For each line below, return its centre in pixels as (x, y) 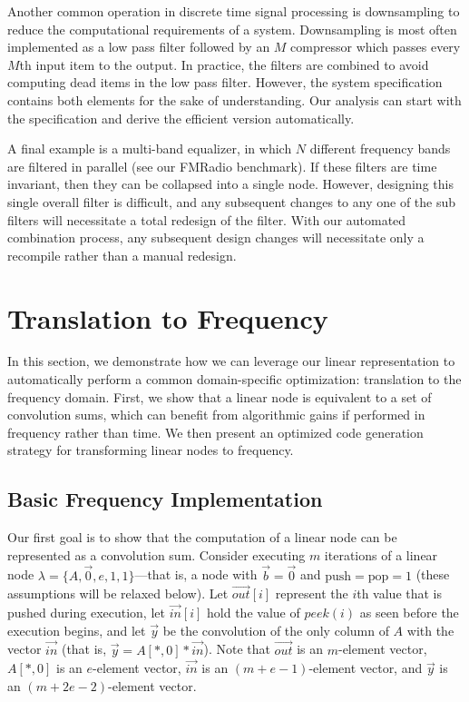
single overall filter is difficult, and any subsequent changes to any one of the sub (232, 201)
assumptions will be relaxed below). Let (118, 593)
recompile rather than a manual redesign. (122, 255)
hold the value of (254, 613)
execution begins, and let (77, 630)
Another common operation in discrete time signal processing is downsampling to (234, 11)
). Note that (237, 649)
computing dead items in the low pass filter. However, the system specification (225, 82)
